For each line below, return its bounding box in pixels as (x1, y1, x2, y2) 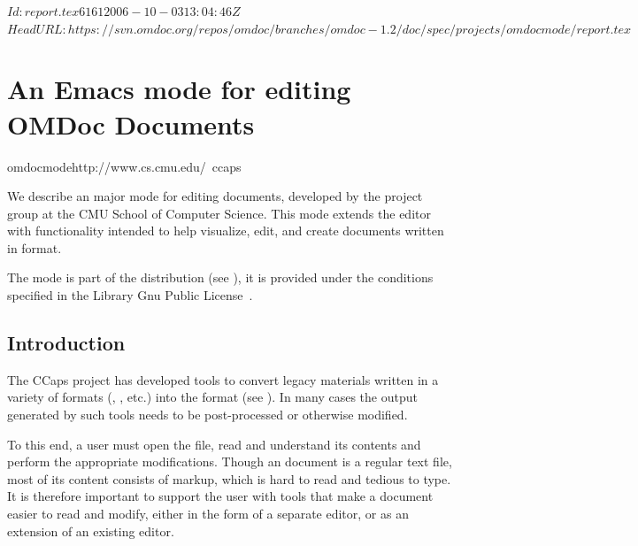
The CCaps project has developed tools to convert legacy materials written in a (7, 370, 439, 388)
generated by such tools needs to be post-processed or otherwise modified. (7, 405, 408, 424)
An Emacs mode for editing (7, 71, 351, 107)
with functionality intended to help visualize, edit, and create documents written (7, 221, 444, 240)
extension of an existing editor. (7, 521, 174, 540)
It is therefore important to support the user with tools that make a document (7, 487, 434, 505)
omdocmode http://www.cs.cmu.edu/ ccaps (7, 157, 242, 175)
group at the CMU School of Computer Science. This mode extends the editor (7, 204, 431, 222)
